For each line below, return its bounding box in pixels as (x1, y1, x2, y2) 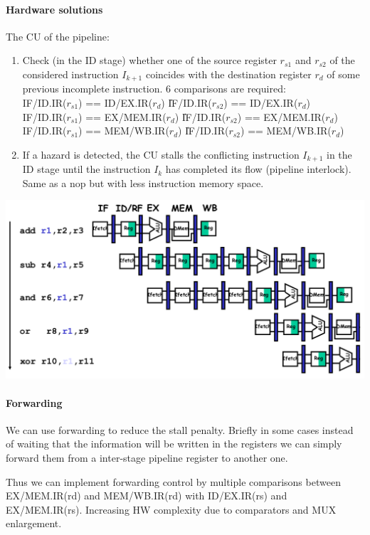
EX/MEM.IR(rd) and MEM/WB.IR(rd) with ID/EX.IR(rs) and (6, 488, 287, 503)
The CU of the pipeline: (6, 28, 110, 43)
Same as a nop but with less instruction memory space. (22, 175, 264, 190)
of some (327, 66, 360, 81)
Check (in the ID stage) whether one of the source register (22, 53, 277, 68)
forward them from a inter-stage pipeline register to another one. (6, 450, 288, 465)
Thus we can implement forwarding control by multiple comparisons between (6, 474, 341, 489)
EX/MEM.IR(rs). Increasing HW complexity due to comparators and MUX (6, 502, 337, 517)
